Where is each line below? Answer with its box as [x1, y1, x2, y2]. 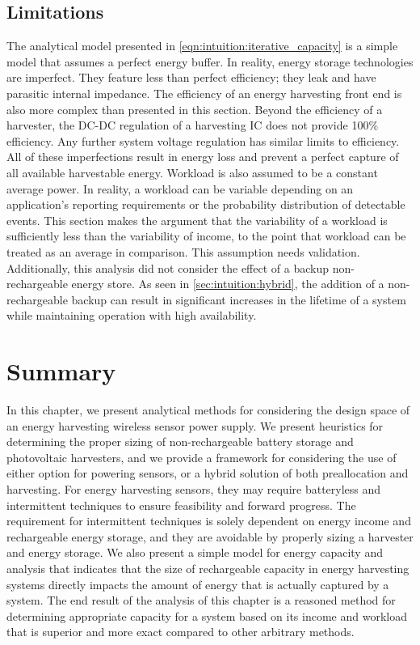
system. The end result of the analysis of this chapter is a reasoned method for [6, 592, 396, 609]
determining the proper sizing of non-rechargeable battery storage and [6, 433, 354, 450]
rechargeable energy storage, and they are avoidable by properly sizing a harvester [6, 528, 414, 545]
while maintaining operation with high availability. [6, 307, 257, 324]
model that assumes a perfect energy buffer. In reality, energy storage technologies [6, 53, 414, 70]
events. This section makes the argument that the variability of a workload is [6, 211, 388, 228]
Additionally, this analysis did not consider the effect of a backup [6, 259, 329, 276]
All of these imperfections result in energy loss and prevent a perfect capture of [6, 148, 399, 165]
